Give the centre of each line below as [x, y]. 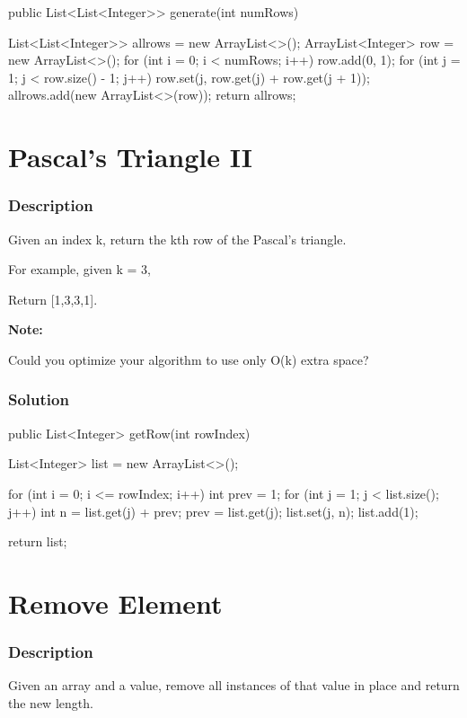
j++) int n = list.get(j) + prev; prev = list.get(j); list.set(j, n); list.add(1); [213, 511]
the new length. [51, 702]
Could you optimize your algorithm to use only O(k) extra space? [189, 359]
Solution [39, 399]
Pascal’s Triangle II [131, 157]
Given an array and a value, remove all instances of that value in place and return [234, 685]
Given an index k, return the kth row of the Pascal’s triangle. [177, 239]
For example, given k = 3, [79, 269]
